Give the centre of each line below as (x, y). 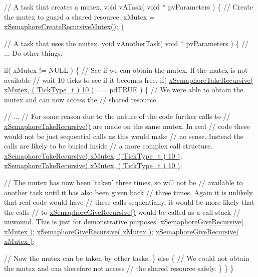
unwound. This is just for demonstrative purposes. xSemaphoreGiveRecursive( (124, 222)
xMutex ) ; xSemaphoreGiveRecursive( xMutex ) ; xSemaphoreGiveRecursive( (122, 231)
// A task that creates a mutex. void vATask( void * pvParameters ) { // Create (128, 7)
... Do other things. (33, 53)
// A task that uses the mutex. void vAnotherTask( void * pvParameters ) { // (126, 43)
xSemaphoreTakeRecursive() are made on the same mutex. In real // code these (127, 126)
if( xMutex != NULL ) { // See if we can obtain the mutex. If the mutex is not (126, 70)
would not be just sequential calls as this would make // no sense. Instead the (124, 136)
